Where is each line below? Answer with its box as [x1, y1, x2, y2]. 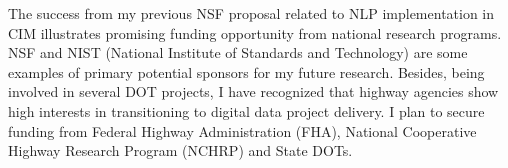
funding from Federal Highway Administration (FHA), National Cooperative [8, 120, 477, 141]
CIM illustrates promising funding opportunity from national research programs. [8, 22, 502, 43]
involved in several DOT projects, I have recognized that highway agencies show [8, 81, 499, 102]
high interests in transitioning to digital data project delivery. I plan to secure [8, 100, 485, 121]
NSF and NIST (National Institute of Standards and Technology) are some [8, 42, 468, 63]
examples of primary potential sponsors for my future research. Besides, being [8, 61, 485, 82]
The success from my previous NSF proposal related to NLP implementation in [8, 3, 495, 23]
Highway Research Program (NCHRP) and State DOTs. [8, 140, 353, 161]
